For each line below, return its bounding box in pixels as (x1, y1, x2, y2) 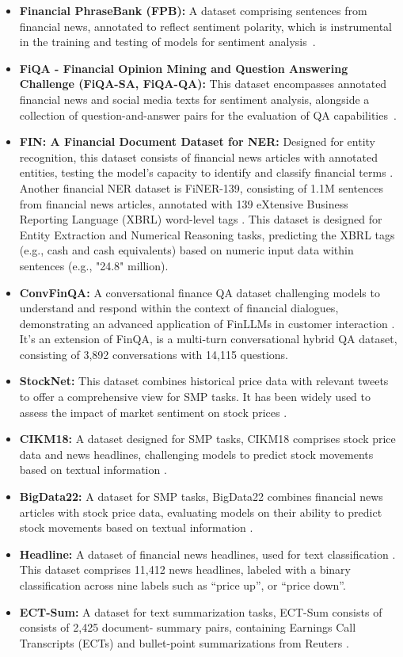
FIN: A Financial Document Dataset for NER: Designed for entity (19, 133, 376, 150)
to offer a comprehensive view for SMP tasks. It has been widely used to (19, 388, 371, 405)
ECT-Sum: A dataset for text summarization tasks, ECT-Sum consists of (19, 603, 382, 620)
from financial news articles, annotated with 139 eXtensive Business (19, 195, 348, 212)
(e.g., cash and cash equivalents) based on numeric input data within (19, 242, 354, 258)
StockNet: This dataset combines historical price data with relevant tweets (19, 372, 389, 389)
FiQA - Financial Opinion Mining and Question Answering (19, 59, 348, 76)
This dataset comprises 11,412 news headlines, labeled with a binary (19, 561, 351, 578)
